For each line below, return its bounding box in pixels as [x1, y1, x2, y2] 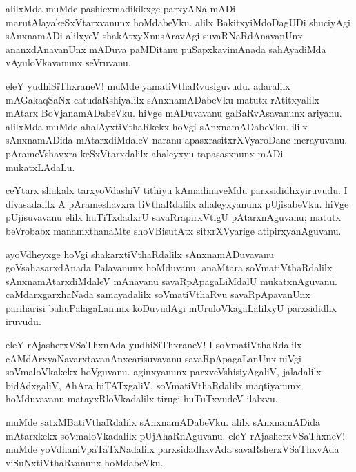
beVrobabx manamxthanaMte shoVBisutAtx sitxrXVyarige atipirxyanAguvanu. [6, 223, 342, 237]
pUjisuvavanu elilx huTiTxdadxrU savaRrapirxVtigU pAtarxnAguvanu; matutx [6, 210, 341, 224]
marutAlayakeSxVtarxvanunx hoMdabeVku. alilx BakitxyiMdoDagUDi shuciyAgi [6, 14, 350, 29]
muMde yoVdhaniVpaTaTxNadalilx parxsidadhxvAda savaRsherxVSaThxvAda [6, 442, 339, 456]
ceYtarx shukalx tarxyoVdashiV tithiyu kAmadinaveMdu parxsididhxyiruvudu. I [6, 183, 348, 197]
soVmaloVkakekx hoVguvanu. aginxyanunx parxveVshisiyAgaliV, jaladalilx [6, 364, 322, 379]
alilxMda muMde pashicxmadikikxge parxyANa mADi [6, 1, 236, 15]
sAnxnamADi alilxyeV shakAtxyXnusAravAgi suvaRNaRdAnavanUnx [6, 28, 303, 43]
